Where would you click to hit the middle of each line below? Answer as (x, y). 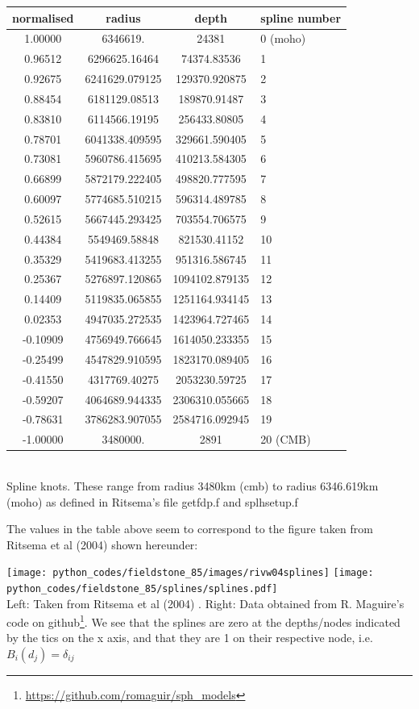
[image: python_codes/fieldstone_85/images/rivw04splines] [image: (190, 573)
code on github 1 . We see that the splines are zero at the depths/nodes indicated (203, 621)
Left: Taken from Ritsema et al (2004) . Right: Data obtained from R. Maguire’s (205, 603)
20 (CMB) (286, 439)
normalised (43, 17)
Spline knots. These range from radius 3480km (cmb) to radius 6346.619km (193, 485)
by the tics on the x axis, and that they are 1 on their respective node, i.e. (190, 638)
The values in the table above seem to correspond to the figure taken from (190, 529)
